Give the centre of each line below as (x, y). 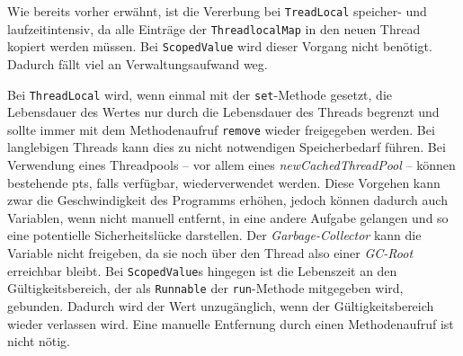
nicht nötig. (39, 341)
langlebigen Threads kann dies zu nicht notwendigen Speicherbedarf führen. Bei (227, 147)
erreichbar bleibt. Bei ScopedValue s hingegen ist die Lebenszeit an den (202, 270)
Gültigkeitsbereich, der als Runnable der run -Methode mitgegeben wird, (205, 288)
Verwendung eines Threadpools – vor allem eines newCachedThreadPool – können (231, 165)
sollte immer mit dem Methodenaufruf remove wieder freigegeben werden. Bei (221, 129)
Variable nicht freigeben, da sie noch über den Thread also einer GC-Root (210, 253)
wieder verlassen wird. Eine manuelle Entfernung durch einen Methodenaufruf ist (231, 323)
